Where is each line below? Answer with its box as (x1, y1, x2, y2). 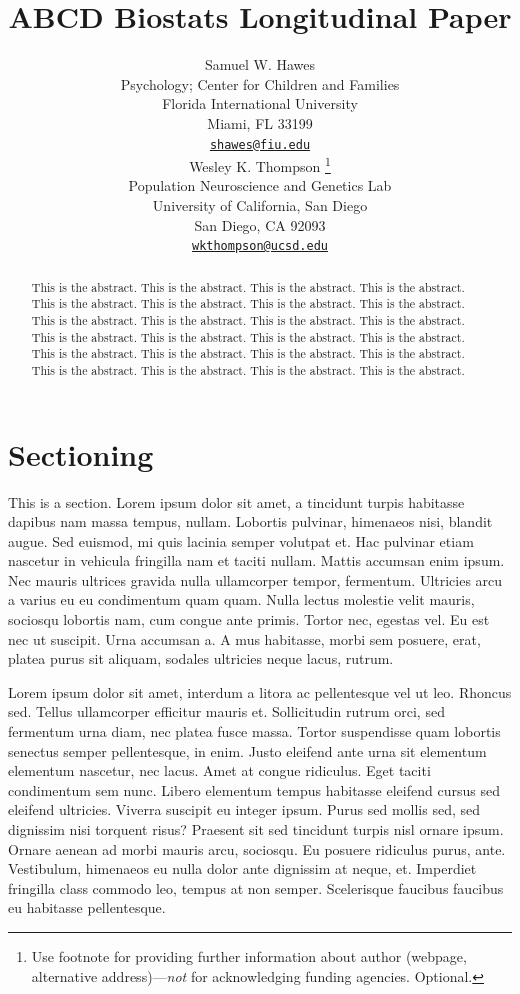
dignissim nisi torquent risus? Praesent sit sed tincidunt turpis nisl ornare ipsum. (8, 819, 504, 840)
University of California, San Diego (152, 195, 368, 215)
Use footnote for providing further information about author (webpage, (31, 945, 467, 966)
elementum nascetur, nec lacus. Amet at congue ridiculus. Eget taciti (8, 760, 431, 781)
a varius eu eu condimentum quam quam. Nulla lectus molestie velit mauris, (8, 589, 475, 610)
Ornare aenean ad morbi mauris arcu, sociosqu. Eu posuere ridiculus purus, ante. (8, 838, 506, 859)
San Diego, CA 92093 (194, 214, 326, 235)
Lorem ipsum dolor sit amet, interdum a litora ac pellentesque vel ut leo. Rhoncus (8, 681, 512, 702)
